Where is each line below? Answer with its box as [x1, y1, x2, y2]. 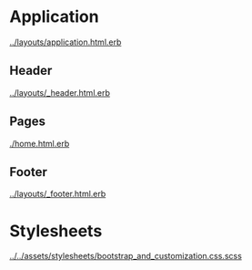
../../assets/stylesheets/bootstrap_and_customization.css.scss [9, 251, 243, 262]
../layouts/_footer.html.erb [9, 189, 106, 200]
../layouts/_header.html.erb [9, 87, 111, 98]
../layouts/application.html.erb [9, 36, 122, 47]
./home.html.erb [9, 138, 70, 149]
